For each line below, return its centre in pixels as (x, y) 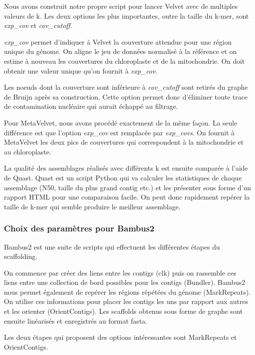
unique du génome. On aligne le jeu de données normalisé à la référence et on (120, 51)
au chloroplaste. (28, 151)
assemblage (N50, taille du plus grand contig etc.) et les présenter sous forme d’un (127, 187)
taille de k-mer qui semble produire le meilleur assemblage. (92, 206)
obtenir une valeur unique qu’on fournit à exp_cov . (81, 70)
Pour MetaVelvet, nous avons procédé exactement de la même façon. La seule (121, 122)
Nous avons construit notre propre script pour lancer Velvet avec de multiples (121, 6)
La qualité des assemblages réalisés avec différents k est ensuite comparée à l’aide (126, 168)
